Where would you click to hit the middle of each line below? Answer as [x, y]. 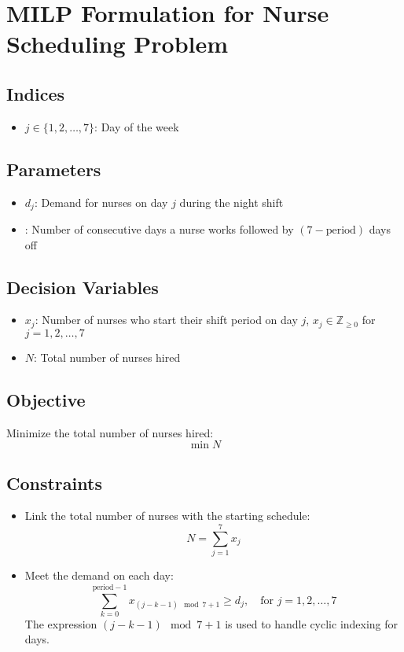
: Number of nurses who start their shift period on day [166, 320]
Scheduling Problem [118, 44]
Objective [46, 399]
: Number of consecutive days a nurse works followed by [159, 229]
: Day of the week [137, 126]
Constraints [54, 483]
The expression [61, 623]
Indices [36, 93]
